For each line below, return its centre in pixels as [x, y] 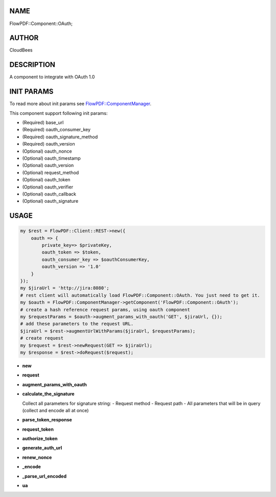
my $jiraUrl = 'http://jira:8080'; [65, 288]
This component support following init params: [59, 113]
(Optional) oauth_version [48, 165]
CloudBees [21, 50]
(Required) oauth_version [49, 144]
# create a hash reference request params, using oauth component [105, 310]
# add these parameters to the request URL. [77, 324]
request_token [38, 429]
